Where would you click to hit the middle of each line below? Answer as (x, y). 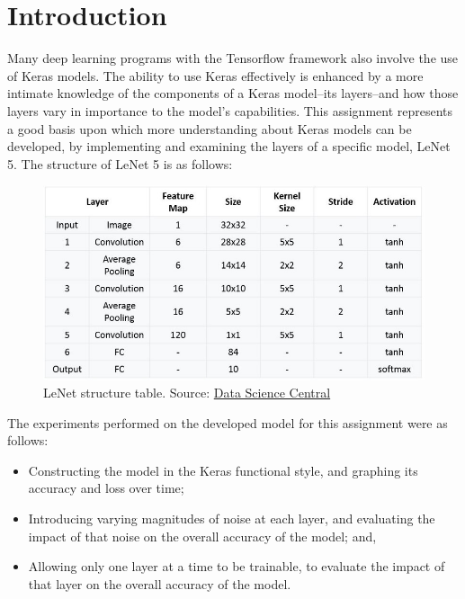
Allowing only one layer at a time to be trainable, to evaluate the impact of (237, 566)
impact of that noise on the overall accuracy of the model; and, (202, 536)
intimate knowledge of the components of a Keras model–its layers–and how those (233, 93)
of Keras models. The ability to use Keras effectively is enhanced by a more (215, 75)
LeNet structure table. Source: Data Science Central (187, 393)
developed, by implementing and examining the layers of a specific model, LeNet (229, 146)
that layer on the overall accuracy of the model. (160, 583)
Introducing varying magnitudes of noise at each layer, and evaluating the (232, 519)
